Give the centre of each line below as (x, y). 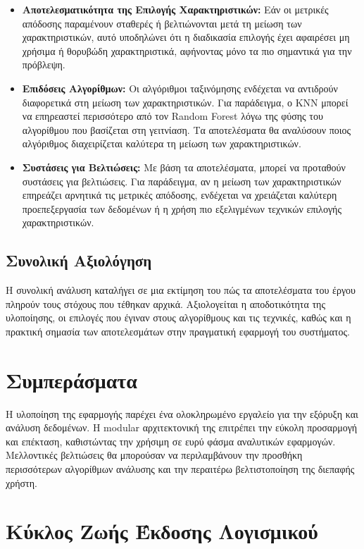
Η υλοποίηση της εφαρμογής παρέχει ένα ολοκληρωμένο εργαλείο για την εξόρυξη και (182, 413)
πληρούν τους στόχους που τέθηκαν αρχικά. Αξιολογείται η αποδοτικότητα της (165, 303)
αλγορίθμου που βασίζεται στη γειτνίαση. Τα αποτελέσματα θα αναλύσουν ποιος (187, 129)
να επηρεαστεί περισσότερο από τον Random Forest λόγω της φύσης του (172, 116)
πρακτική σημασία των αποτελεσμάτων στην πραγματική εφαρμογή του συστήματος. (178, 331)
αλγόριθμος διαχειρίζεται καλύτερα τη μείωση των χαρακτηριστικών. (162, 143)
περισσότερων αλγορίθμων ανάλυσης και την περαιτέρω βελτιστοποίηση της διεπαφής (180, 468)
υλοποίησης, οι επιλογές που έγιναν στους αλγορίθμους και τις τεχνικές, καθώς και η (178, 317)
